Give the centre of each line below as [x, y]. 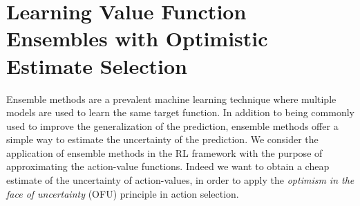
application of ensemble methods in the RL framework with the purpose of [164, 152]
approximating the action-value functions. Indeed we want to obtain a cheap [168, 166]
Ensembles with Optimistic [137, 38]
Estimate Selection [97, 65]
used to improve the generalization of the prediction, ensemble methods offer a [172, 125]
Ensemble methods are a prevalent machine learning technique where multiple [171, 99]
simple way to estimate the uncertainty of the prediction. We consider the [162, 139]
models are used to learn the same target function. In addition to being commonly [180, 112]
